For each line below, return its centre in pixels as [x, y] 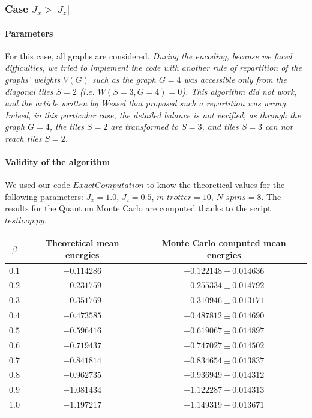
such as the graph [124, 79]
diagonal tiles [29, 91]
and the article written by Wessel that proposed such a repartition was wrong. [146, 103]
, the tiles [67, 126]
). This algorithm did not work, [239, 91]
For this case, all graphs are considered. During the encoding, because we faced [148, 56]
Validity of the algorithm [58, 162]
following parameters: [44, 196]
